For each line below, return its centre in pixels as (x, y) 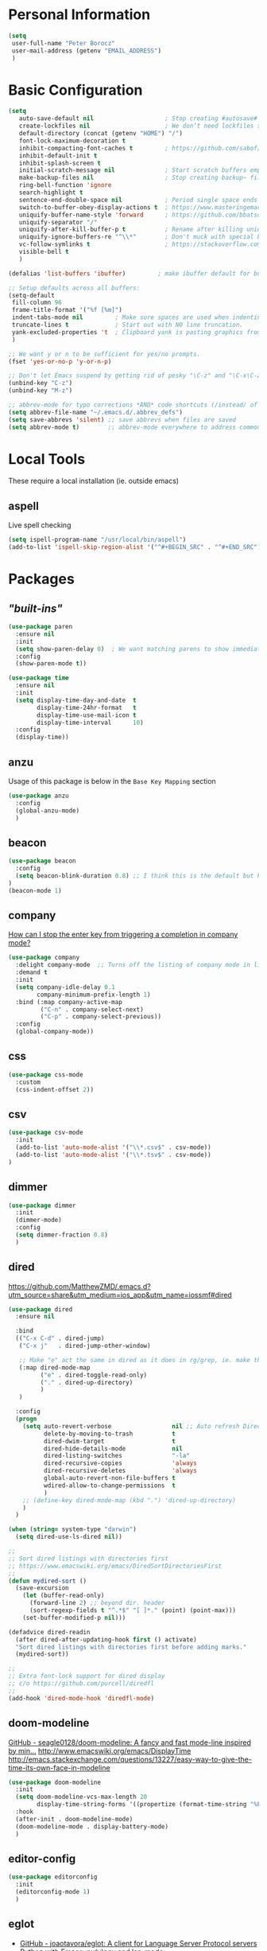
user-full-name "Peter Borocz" (63, 43)
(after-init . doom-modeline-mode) (74, 1819)
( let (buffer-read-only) (64, 1596)
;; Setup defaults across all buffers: (74, 288)
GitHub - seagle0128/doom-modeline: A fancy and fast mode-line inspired (130, 1742)
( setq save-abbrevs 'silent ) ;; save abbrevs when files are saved (122, 419)
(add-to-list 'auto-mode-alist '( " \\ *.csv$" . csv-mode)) (114, 1147)
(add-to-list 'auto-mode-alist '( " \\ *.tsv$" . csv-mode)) (114, 1155)
